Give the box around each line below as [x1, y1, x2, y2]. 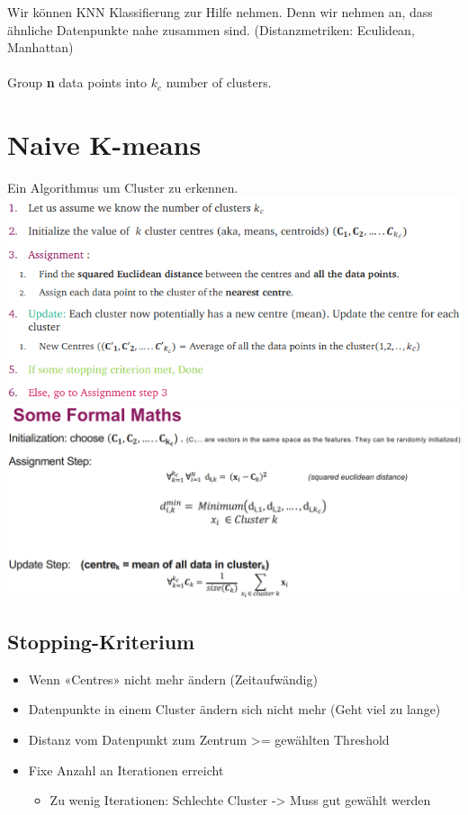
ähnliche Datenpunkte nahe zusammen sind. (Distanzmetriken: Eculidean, [7, 20, 415, 39]
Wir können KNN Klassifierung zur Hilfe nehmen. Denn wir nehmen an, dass [7, 3, 433, 21]
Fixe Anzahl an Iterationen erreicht [28, 760, 224, 779]
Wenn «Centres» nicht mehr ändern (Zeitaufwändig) [28, 669, 318, 688]
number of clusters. [166, 73, 272, 92]
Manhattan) [7, 38, 74, 57]
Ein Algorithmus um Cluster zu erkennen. [7, 178, 238, 197]
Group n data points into [7, 73, 148, 92]
